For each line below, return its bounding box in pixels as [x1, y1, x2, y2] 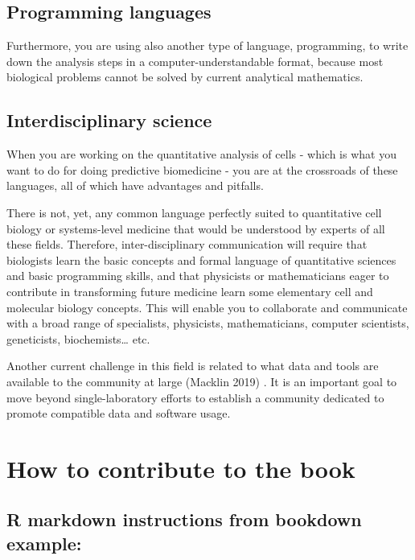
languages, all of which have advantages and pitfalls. [6, 177, 264, 194]
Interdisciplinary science [6, 108, 212, 133]
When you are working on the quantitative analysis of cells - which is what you [6, 146, 397, 163]
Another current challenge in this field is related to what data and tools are [6, 357, 379, 374]
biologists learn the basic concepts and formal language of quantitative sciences [6, 251, 397, 268]
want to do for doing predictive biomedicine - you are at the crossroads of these [6, 161, 398, 178]
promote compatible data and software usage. [6, 405, 231, 422]
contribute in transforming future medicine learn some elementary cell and [6, 282, 373, 299]
